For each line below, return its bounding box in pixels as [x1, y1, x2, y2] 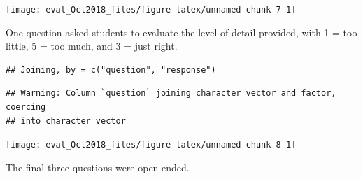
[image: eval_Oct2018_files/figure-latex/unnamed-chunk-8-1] [6, 140, 297, 150]
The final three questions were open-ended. [6, 159, 190, 174]
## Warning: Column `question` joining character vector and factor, [6, 88, 336, 99]
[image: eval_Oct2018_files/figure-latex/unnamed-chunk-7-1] [6, 5, 297, 15]
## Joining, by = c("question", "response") [6, 64, 216, 75]
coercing [6, 102, 46, 113]
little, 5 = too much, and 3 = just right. [6, 38, 178, 53]
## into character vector [6, 115, 126, 126]
